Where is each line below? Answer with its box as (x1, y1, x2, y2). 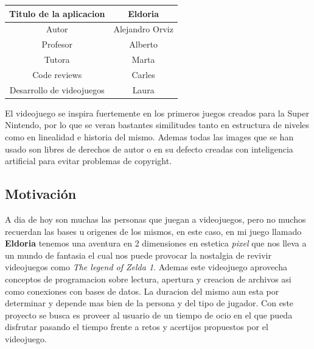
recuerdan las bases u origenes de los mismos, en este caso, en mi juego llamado (5, 225, 302, 237)
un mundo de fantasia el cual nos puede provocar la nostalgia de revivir (5, 248, 271, 261)
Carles (131, 68, 155, 81)
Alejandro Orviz (113, 23, 173, 35)
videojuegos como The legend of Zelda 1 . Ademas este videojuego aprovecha (5, 261, 287, 273)
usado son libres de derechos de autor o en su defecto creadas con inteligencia (5, 142, 293, 155)
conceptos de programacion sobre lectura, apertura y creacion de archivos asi (5, 272, 291, 285)
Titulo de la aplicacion (9, 7, 105, 20)
